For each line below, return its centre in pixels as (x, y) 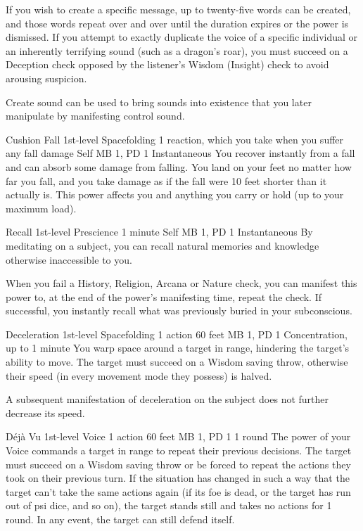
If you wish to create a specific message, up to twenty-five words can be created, (178, 9)
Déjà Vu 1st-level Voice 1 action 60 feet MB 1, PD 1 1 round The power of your (178, 436)
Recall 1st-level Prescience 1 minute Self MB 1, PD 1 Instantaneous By (159, 232)
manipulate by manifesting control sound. (95, 116)
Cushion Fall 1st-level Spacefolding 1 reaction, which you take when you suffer (175, 139)
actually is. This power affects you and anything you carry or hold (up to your (175, 194)
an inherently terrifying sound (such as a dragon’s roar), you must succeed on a (177, 50)
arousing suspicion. (46, 78)
